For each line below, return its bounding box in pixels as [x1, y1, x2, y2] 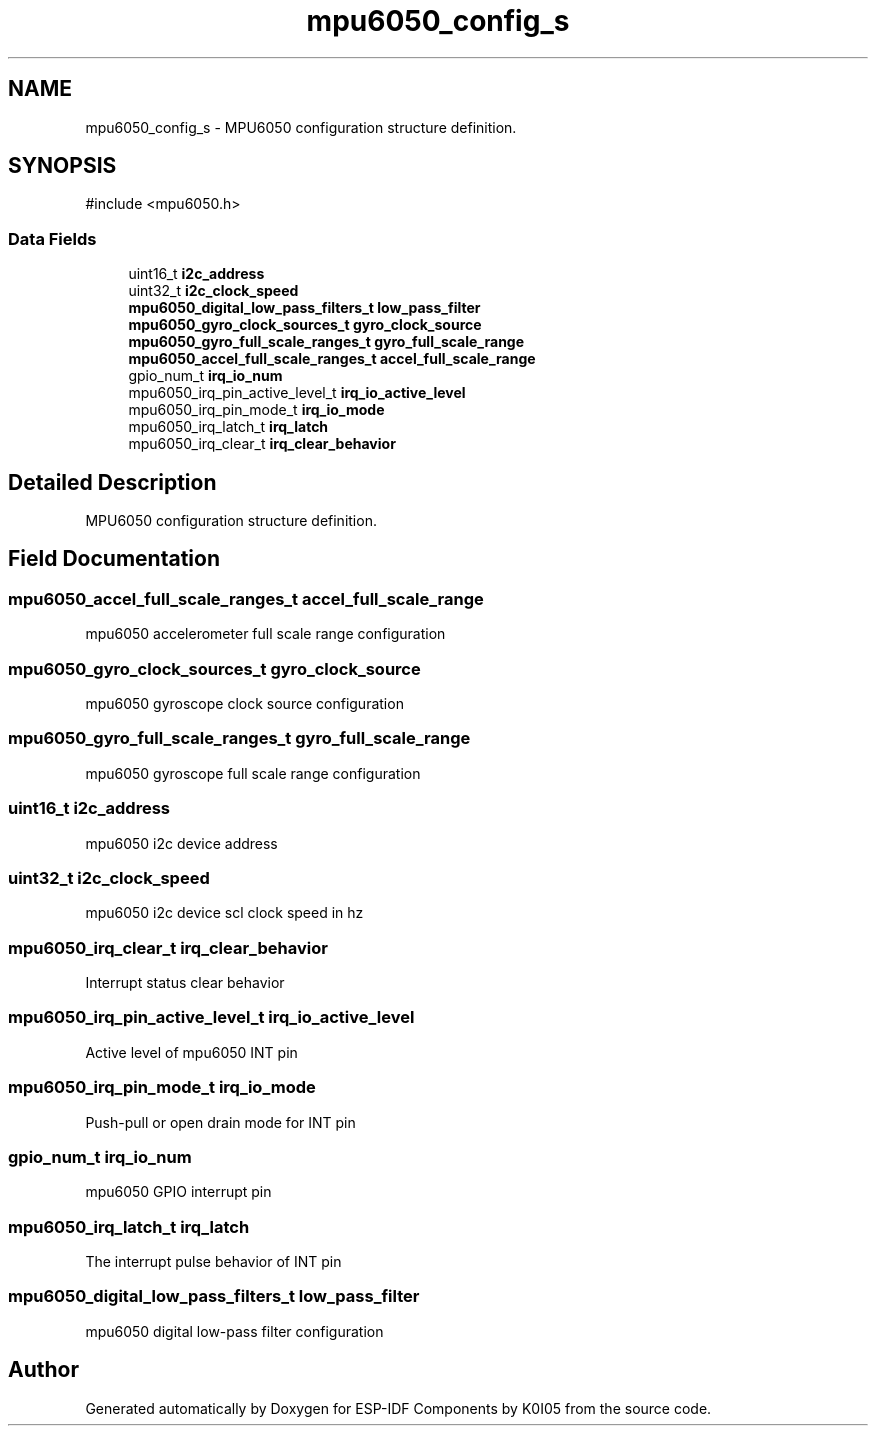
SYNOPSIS [8, 153, 117, 179]
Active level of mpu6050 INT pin [85, 1043, 298, 1061]
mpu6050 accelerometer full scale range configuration [85, 625, 446, 643]
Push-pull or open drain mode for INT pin [85, 1113, 356, 1131]
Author [8, 1357, 79, 1383]
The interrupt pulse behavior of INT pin [85, 1253, 342, 1270]
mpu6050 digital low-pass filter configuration [85, 1322, 384, 1340]
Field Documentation [8, 546, 220, 572]
